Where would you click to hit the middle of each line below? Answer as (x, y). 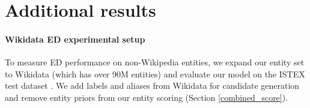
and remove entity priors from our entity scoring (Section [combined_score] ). (147, 97)
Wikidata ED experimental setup (75, 39)
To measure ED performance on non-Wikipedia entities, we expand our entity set (155, 62)
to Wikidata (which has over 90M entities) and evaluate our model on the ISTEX (155, 73)
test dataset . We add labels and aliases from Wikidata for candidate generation (152, 85)
